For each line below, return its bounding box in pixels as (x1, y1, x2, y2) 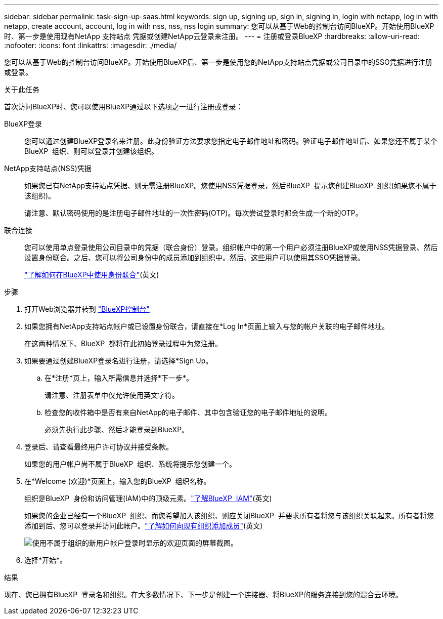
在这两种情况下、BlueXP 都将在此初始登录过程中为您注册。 (24, 339, 222, 348)
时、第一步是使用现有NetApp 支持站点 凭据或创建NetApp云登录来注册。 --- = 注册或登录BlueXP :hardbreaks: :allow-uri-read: (4, 32, 420, 40)
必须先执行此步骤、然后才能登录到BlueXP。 (45, 425, 189, 434)
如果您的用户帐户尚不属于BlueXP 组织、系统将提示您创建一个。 (24, 460, 236, 468)
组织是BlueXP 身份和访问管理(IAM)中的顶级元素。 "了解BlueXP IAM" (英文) (24, 494, 272, 503)
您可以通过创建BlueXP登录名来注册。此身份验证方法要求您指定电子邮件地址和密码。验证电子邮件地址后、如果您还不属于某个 (24, 137, 438, 145)
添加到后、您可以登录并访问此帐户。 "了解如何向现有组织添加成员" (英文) (24, 521, 263, 530)
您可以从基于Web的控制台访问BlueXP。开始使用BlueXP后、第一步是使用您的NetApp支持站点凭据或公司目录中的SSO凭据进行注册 (4, 58, 432, 66)
